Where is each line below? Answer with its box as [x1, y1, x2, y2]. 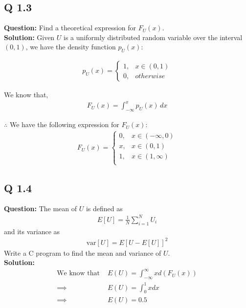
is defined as [86, 203, 123, 213]
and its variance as [4, 226, 60, 236]
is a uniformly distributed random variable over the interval [64, 32, 243, 42]
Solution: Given [4, 32, 55, 42]
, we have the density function [25, 42, 116, 52]
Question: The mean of [4, 203, 77, 213]
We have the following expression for [9, 119, 119, 130]
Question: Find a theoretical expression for [4, 22, 136, 33]
